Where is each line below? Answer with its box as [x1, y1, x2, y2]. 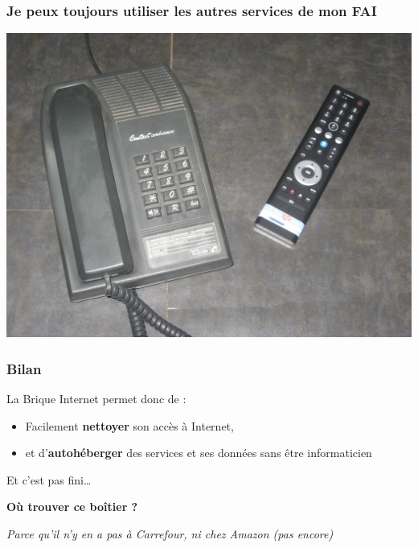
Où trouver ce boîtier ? [6, 498, 138, 515]
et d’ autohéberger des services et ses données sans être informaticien [25, 444, 372, 461]
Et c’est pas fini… [6, 471, 92, 488]
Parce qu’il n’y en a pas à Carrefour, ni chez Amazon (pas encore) [6, 525, 334, 542]
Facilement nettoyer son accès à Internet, [25, 417, 234, 434]
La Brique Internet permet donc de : [6, 390, 186, 407]
